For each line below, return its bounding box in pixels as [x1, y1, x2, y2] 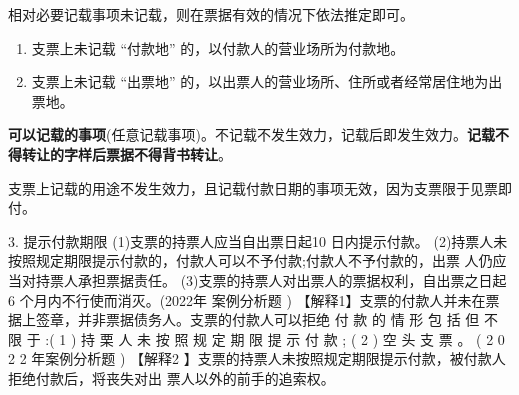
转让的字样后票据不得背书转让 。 [21, 143, 232, 164]
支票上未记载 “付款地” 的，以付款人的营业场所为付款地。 [31, 37, 405, 58]
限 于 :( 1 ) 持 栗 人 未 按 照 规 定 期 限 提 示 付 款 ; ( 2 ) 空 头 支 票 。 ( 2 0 [8, 328, 505, 349]
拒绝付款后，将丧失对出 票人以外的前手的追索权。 [8, 367, 335, 388]
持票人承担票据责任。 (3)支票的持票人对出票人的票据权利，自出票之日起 [35, 269, 507, 290]
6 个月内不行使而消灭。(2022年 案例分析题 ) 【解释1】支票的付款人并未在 [8, 289, 486, 310]
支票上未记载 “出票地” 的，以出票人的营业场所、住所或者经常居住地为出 [31, 71, 503, 92]
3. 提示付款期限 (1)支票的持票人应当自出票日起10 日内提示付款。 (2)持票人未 [8, 230, 508, 251]
